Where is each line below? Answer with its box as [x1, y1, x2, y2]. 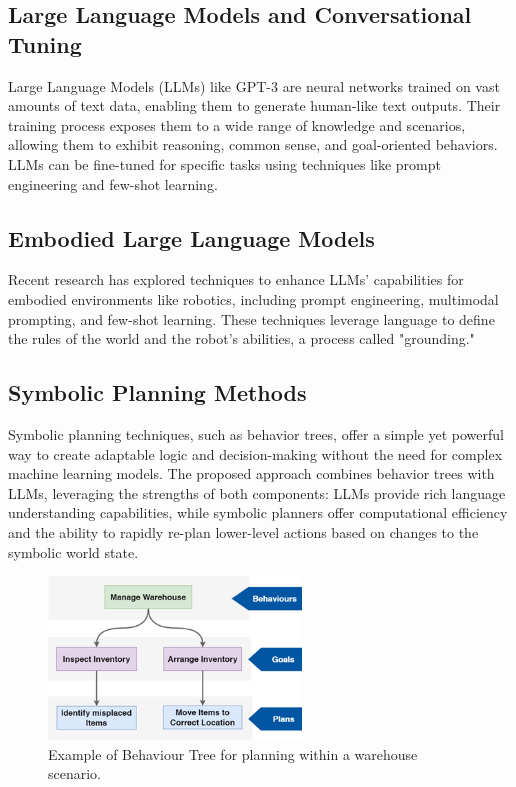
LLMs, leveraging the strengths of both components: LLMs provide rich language [8, 482, 506, 503]
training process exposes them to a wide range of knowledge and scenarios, [8, 114, 466, 135]
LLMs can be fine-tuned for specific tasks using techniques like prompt [8, 153, 441, 174]
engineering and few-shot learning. [8, 173, 218, 194]
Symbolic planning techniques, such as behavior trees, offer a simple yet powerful [8, 423, 504, 444]
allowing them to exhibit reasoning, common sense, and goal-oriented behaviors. [8, 134, 498, 155]
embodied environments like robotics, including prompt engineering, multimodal [8, 288, 499, 309]
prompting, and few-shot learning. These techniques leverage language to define [8, 308, 495, 329]
